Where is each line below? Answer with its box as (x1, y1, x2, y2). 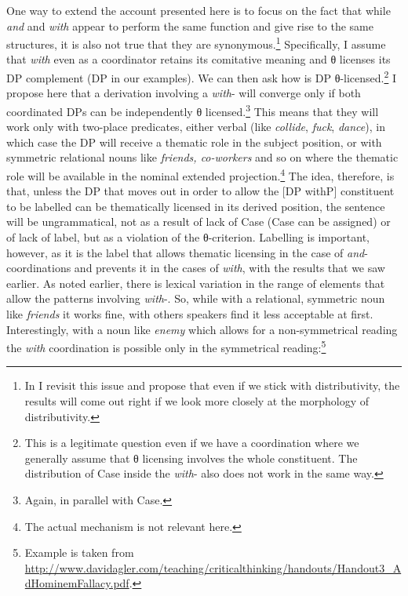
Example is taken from (24, 544, 134, 561)
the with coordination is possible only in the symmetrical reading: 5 (6, 337, 326, 355)
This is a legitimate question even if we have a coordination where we (24, 434, 359, 451)
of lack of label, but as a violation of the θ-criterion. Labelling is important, (6, 228, 370, 245)
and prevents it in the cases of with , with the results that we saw (74, 260, 385, 276)
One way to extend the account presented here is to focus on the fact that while (6, 2, 391, 18)
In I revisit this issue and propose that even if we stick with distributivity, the (24, 377, 400, 394)
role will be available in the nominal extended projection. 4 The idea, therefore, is (6, 165, 395, 184)
